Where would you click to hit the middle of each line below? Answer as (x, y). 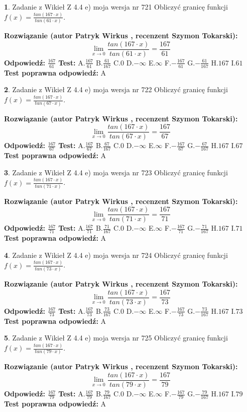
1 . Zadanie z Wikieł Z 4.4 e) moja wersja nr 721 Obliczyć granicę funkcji (116, 7)
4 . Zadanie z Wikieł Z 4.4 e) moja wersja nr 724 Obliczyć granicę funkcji (116, 255)
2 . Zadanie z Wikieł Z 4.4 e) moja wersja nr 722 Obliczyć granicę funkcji (116, 89)
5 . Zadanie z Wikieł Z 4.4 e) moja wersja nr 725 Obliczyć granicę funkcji (116, 338)
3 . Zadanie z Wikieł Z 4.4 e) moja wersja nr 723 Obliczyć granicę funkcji (116, 172)
